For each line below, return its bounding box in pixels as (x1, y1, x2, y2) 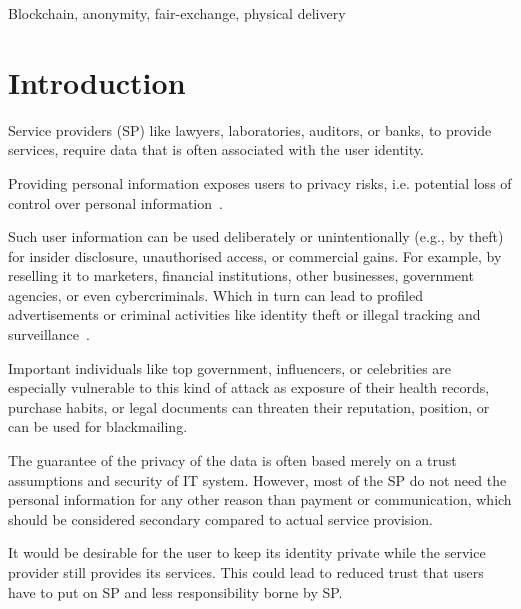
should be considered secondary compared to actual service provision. (8, 508, 433, 529)
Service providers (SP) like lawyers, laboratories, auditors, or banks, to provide (8, 119, 492, 140)
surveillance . (8, 324, 90, 345)
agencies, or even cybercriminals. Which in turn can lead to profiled (8, 284, 423, 305)
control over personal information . (8, 192, 223, 213)
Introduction (8, 61, 186, 102)
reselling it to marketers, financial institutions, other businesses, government (8, 265, 474, 286)
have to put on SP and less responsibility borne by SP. (8, 581, 343, 602)
